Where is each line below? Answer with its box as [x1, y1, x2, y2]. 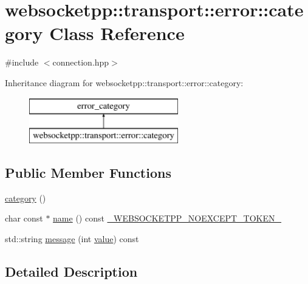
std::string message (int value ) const [5, 232, 139, 245]
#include [5, 56, 39, 69]
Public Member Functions [5, 163, 171, 182]
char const [5, 212, 43, 225]
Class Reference [49, 21, 185, 46]
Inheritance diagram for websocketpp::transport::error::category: [5, 76, 244, 89]
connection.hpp [52, 56, 109, 69]
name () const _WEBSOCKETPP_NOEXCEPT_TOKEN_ [53, 212, 282, 225]
